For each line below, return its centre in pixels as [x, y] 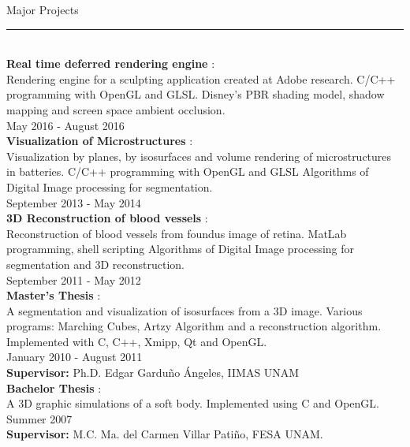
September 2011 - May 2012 [74, 279]
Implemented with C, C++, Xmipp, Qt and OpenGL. [137, 341]
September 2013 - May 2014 [74, 202]
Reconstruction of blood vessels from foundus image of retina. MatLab [177, 233]
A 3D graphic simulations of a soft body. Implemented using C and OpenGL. [193, 403]
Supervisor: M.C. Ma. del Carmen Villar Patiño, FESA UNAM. [165, 434]
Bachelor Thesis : [54, 387]
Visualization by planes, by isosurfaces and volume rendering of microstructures [199, 156]
